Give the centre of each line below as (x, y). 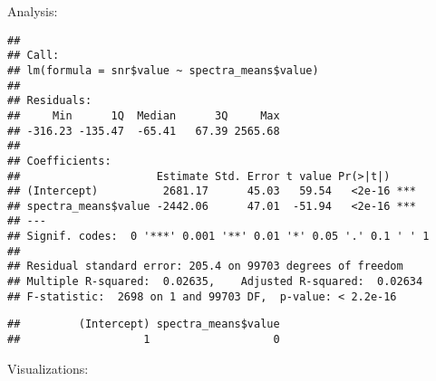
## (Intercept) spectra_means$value (144, 324)
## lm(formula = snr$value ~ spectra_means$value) (163, 70)
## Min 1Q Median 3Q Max (144, 115)
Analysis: (33, 11)
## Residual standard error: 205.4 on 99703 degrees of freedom (205, 267)
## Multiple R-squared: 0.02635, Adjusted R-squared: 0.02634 (215, 282)
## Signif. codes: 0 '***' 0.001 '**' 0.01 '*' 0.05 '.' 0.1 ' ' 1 (218, 237)
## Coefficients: (59, 161)
